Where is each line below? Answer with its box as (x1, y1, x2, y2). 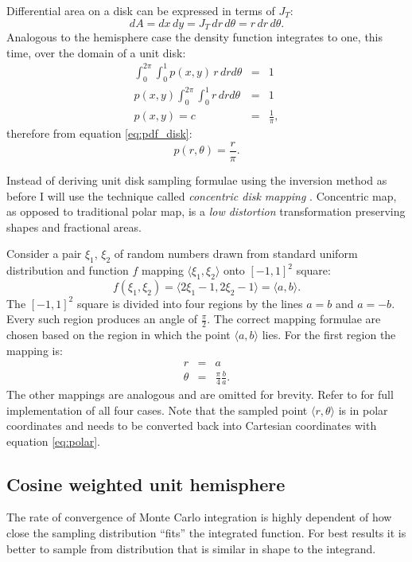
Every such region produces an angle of (6, 310, 198, 327)
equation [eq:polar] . (6, 432, 100, 449)
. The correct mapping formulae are (207, 310, 381, 327)
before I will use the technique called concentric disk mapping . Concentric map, (6, 187, 397, 204)
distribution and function (6, 262, 129, 279)
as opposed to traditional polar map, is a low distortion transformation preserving (6, 203, 406, 220)
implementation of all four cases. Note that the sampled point (6, 401, 308, 418)
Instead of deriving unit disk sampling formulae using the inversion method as (6, 171, 387, 188)
